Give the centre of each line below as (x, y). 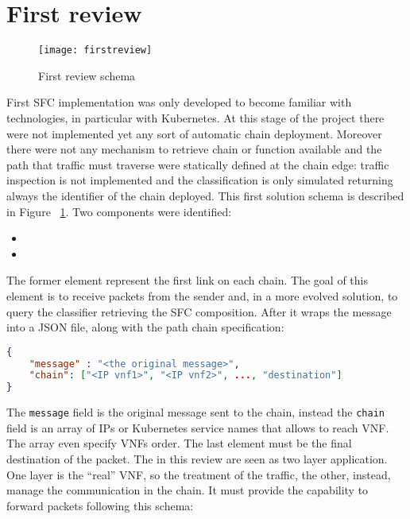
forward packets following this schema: (100, 505)
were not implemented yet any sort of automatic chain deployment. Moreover (194, 133)
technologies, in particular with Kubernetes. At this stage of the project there (195, 117)
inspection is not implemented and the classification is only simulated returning (200, 180)
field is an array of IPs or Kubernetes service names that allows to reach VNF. (198, 427)
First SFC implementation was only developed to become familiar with (179, 102)
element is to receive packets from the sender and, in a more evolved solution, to (202, 295)
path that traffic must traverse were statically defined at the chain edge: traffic (198, 164)
